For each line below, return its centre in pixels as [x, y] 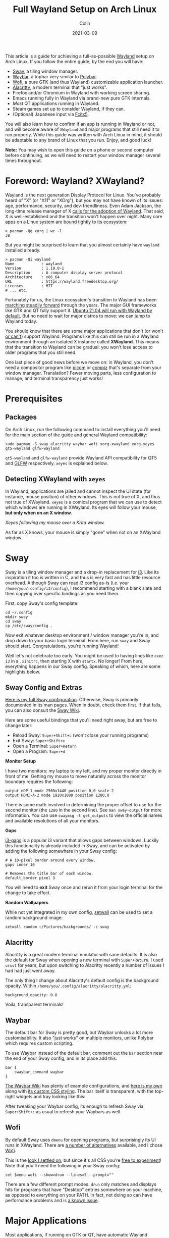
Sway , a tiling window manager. [45, 71]
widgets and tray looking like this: [51, 1097]
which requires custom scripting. [39, 1043]
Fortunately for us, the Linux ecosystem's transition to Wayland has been [81, 299]
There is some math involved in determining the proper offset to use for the [83, 805]
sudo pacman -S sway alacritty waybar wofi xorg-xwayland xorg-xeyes [80, 444]
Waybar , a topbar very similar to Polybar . [55, 76]
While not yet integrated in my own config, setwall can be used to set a [79, 912]
